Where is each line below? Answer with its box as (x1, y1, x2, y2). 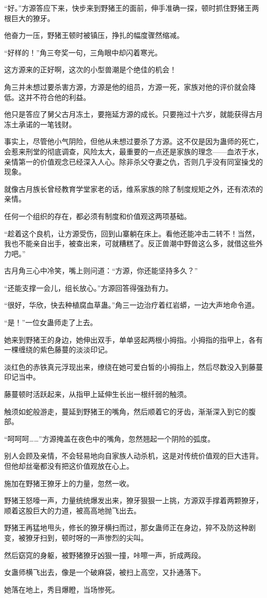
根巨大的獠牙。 (4, 12, 54, 23)
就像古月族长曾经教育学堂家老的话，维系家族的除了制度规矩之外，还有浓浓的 (4, 183, 263, 194)
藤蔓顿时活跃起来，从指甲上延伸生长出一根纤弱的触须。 (4, 389, 191, 400)
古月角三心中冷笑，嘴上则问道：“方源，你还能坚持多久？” (4, 265, 198, 276)
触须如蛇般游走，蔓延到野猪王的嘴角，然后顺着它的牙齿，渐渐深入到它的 (4, 406, 249, 416)
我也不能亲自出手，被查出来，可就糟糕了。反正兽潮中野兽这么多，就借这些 (4, 238, 256, 249)
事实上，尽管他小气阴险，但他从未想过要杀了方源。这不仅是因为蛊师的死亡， (4, 136, 263, 147)
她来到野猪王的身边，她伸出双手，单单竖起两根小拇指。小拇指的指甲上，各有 (4, 334, 263, 345)
